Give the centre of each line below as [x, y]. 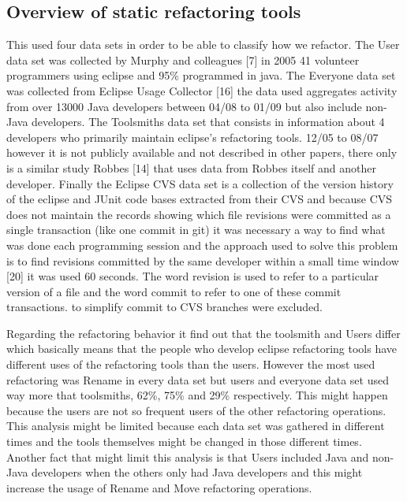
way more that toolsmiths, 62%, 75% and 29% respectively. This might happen [197, 395]
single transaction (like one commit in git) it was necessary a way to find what [196, 230]
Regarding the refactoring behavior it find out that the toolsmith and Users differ [203, 333]
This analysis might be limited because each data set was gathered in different [196, 426]
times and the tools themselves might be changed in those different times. [184, 442]
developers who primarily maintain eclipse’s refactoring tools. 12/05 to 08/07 [192, 137]
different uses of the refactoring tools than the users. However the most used [191, 364]
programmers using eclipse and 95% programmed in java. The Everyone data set [201, 75]
